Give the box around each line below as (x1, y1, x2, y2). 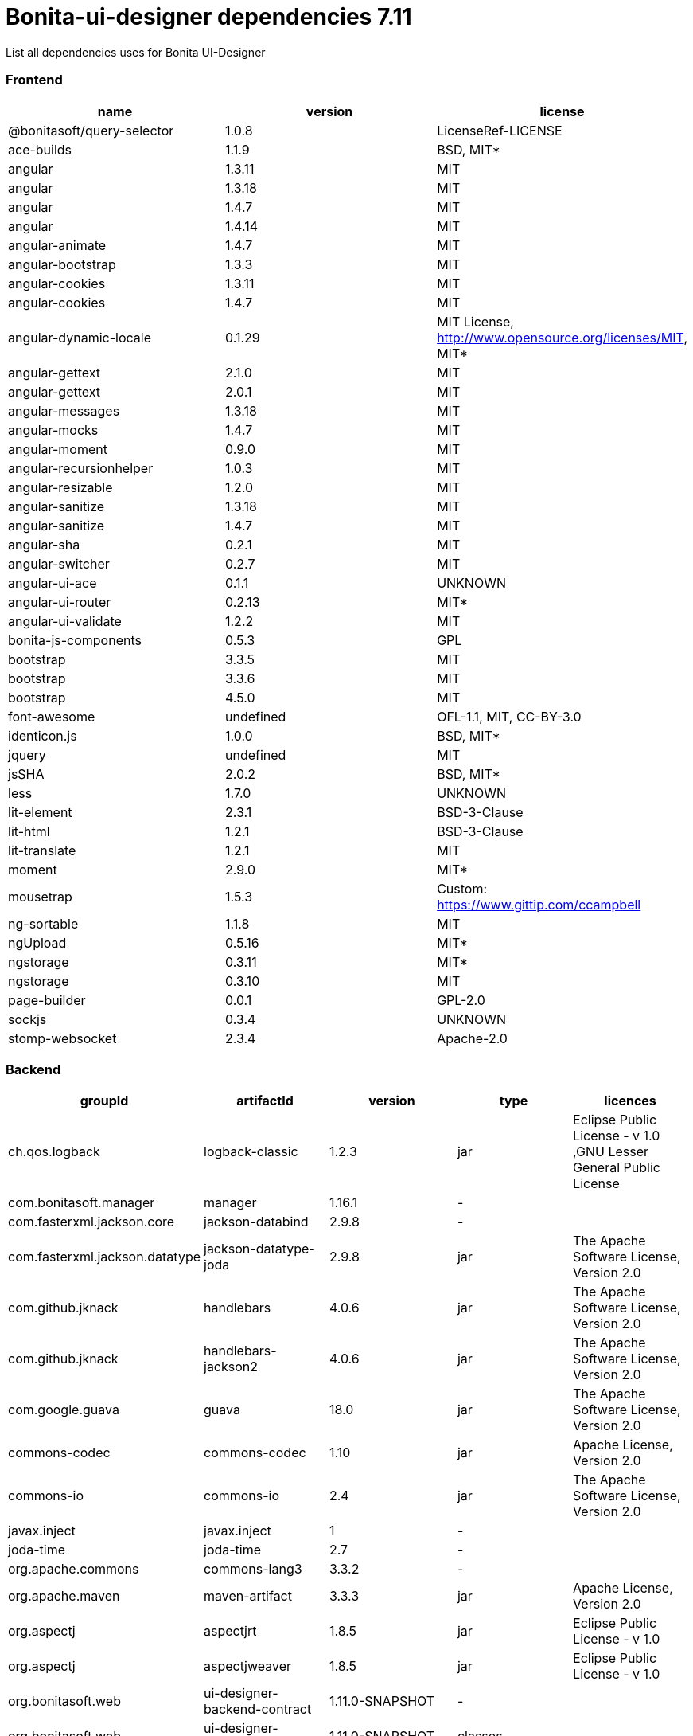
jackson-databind (204, 1214, 309, 1230)
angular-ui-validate (8, 612, 122, 629)
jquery (8, 746, 46, 763)
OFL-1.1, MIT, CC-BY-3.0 (437, 708, 582, 725)
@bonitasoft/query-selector (8, 122, 174, 139)
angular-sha (8, 536, 80, 553)
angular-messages (8, 402, 120, 419)
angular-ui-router (8, 593, 111, 610)
